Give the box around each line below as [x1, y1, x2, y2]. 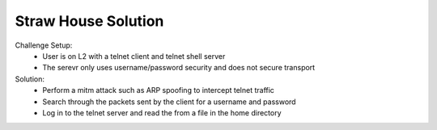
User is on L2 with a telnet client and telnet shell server [42, 51, 226, 61]
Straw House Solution [15, 12, 164, 30]
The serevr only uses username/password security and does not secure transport [42, 63, 316, 73]
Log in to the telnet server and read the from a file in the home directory [42, 107, 282, 117]
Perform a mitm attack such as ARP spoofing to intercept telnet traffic [42, 86, 275, 95]
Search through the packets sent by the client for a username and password [42, 97, 296, 107]
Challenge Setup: [15, 40, 73, 50]
